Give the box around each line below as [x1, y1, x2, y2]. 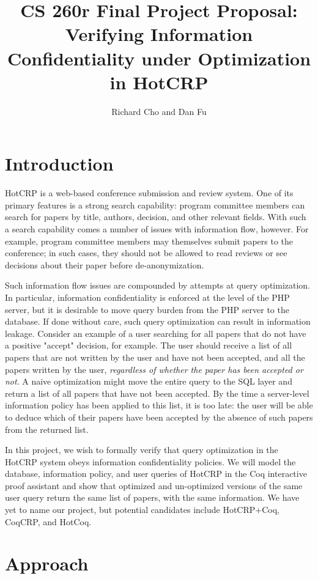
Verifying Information [65, 21, 253, 46]
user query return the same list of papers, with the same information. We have [5, 491, 300, 504]
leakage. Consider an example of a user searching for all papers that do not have [5, 326, 306, 339]
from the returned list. [5, 422, 89, 435]
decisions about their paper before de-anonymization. [5, 258, 204, 271]
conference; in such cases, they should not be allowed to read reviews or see [5, 246, 287, 259]
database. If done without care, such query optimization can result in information [5, 315, 311, 328]
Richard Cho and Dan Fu [111, 105, 207, 117]
